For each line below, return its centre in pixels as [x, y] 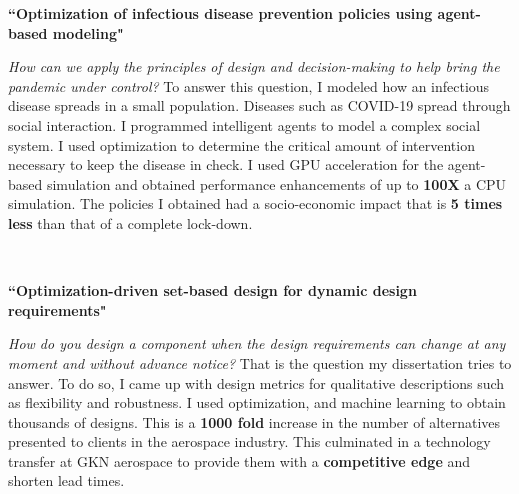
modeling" [88, 32]
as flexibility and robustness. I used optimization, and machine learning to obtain [257, 402]
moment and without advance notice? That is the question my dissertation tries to [260, 362]
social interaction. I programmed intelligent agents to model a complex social [244, 124]
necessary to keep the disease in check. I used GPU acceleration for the [226, 164]
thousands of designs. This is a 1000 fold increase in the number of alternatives [254, 421]
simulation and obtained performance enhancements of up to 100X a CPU [276, 183]
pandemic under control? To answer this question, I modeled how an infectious [249, 85]
